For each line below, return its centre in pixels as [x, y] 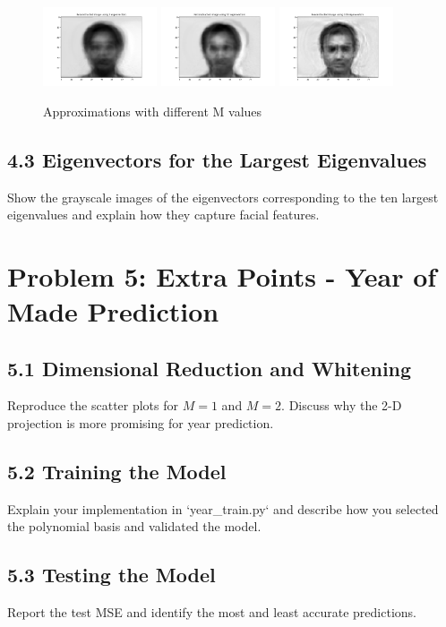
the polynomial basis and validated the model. [134, 526]
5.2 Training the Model [117, 472]
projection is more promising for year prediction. [141, 423]
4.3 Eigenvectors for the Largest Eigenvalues [217, 159]
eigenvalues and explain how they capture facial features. [163, 215]
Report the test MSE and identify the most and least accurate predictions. [212, 612]
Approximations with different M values [153, 111]
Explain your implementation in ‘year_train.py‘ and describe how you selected [223, 508]
